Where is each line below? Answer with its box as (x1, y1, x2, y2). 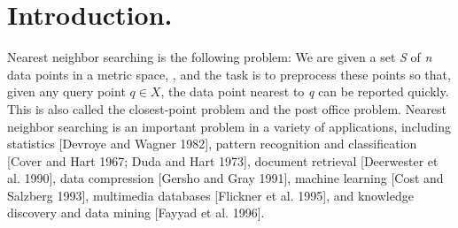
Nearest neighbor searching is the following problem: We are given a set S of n (7, 48, 432, 66)
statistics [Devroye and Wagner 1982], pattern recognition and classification (7, 134, 417, 153)
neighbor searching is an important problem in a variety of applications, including (7, 117, 451, 135)
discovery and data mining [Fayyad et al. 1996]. (7, 203, 265, 222)
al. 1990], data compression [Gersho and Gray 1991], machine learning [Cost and (7, 169, 444, 187)
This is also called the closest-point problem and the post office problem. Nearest (7, 99, 447, 118)
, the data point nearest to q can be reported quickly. (160, 82, 449, 101)
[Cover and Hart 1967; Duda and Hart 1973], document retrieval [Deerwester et (7, 151, 439, 170)
